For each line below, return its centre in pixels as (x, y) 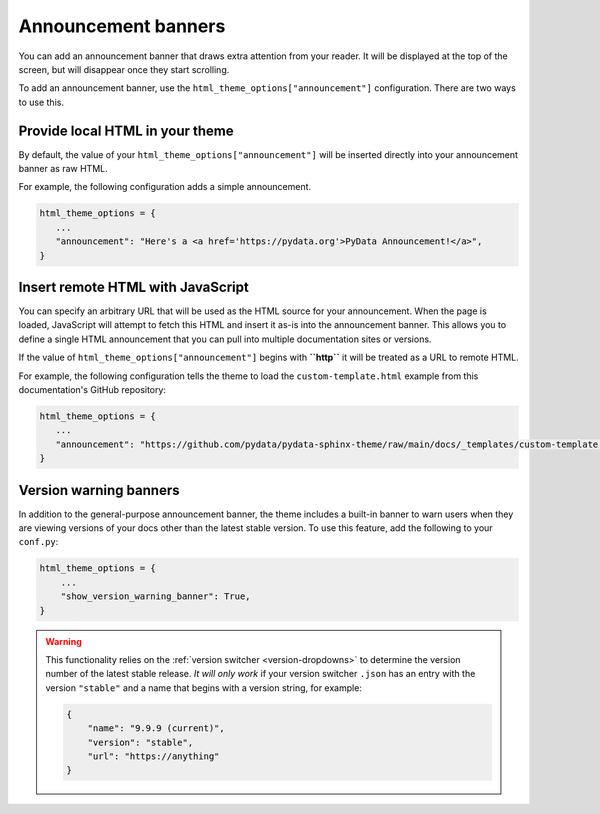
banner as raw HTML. (63, 169)
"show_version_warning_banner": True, (155, 596)
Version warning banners (99, 490)
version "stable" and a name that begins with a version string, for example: (203, 687)
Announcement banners (122, 26)
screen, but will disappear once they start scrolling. (124, 69)
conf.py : (38, 542)
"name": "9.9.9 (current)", (156, 728)
